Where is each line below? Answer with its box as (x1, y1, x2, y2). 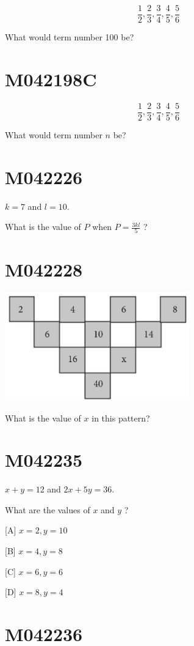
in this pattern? (92, 411, 150, 424)
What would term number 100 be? (5, 31, 134, 43)
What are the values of (5, 503, 90, 516)
